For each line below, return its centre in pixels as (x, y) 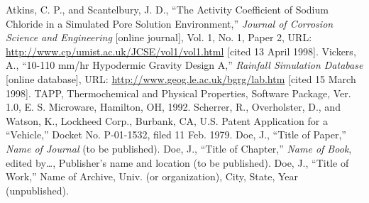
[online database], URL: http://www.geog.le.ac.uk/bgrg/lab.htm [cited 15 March (181, 78)
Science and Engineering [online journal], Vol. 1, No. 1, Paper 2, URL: (159, 37)
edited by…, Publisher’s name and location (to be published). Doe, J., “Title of (177, 162)
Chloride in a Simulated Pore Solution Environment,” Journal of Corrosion (170, 23)
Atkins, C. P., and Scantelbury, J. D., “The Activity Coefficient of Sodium (167, 9)
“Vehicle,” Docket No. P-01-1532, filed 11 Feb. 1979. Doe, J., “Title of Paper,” (176, 135)
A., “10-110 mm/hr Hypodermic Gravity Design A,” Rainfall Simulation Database (184, 65)
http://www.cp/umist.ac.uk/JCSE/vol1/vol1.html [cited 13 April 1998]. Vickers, (181, 51)
